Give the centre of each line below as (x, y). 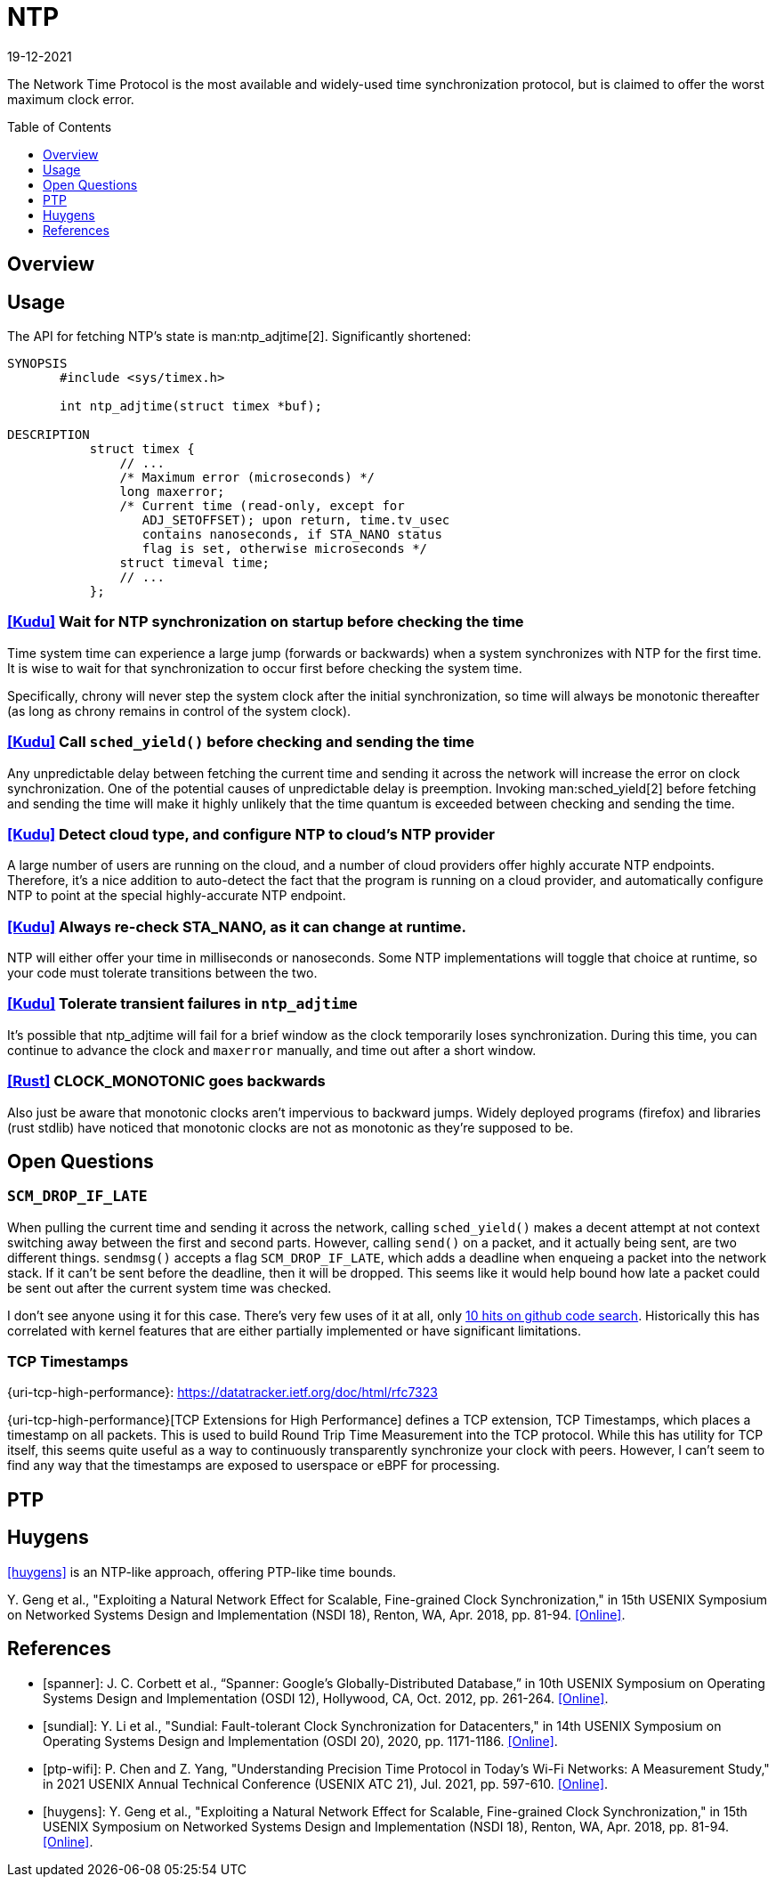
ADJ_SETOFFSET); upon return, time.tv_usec (296, 520)
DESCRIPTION (48, 435)
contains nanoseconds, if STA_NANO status (292, 535)
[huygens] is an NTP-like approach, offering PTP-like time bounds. (202, 1571)
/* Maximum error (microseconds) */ (247, 478)
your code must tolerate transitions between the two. (162, 973)
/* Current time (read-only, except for (262, 506)
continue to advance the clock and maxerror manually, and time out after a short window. (272, 1050)
